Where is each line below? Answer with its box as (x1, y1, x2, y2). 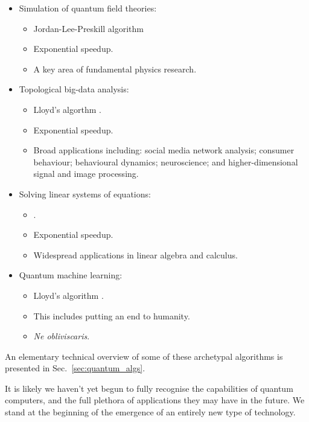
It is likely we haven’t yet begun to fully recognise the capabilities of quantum (5, 382, 293, 394)
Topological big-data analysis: (19, 83, 129, 95)
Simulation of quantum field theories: (19, 2, 157, 14)
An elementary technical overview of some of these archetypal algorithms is (5, 350, 283, 362)
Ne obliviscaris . (33, 330, 90, 342)
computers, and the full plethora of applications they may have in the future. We (5, 394, 305, 406)
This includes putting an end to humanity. (33, 309, 190, 322)
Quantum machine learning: (19, 269, 123, 281)
